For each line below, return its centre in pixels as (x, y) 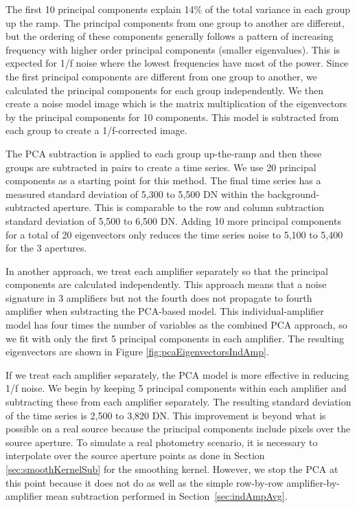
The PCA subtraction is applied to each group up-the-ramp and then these (164, 153)
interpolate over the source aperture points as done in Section (135, 455)
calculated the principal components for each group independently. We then (165, 90)
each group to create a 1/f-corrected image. (96, 130)
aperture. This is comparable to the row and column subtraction (189, 207)
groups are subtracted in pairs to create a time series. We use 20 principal (161, 167)
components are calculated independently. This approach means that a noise (166, 284)
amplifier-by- (313, 482)
